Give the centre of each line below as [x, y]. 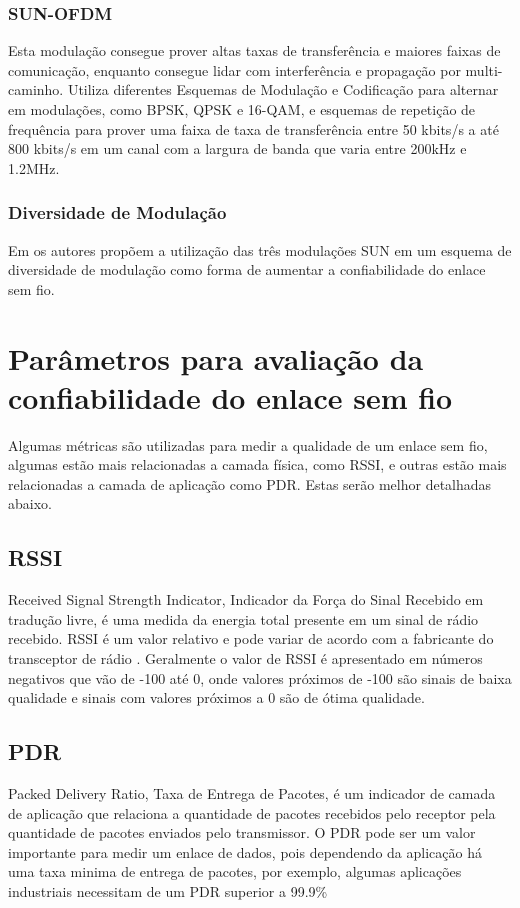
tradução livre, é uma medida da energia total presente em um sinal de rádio [243, 618]
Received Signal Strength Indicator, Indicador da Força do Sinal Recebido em [246, 599]
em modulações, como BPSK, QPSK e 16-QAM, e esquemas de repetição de [242, 109]
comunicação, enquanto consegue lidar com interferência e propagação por [234, 69]
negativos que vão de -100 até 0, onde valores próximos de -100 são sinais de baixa [260, 677]
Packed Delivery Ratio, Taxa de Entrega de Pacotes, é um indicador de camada [252, 793]
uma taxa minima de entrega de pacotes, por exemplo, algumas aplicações [235, 871]
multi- [484, 69]
